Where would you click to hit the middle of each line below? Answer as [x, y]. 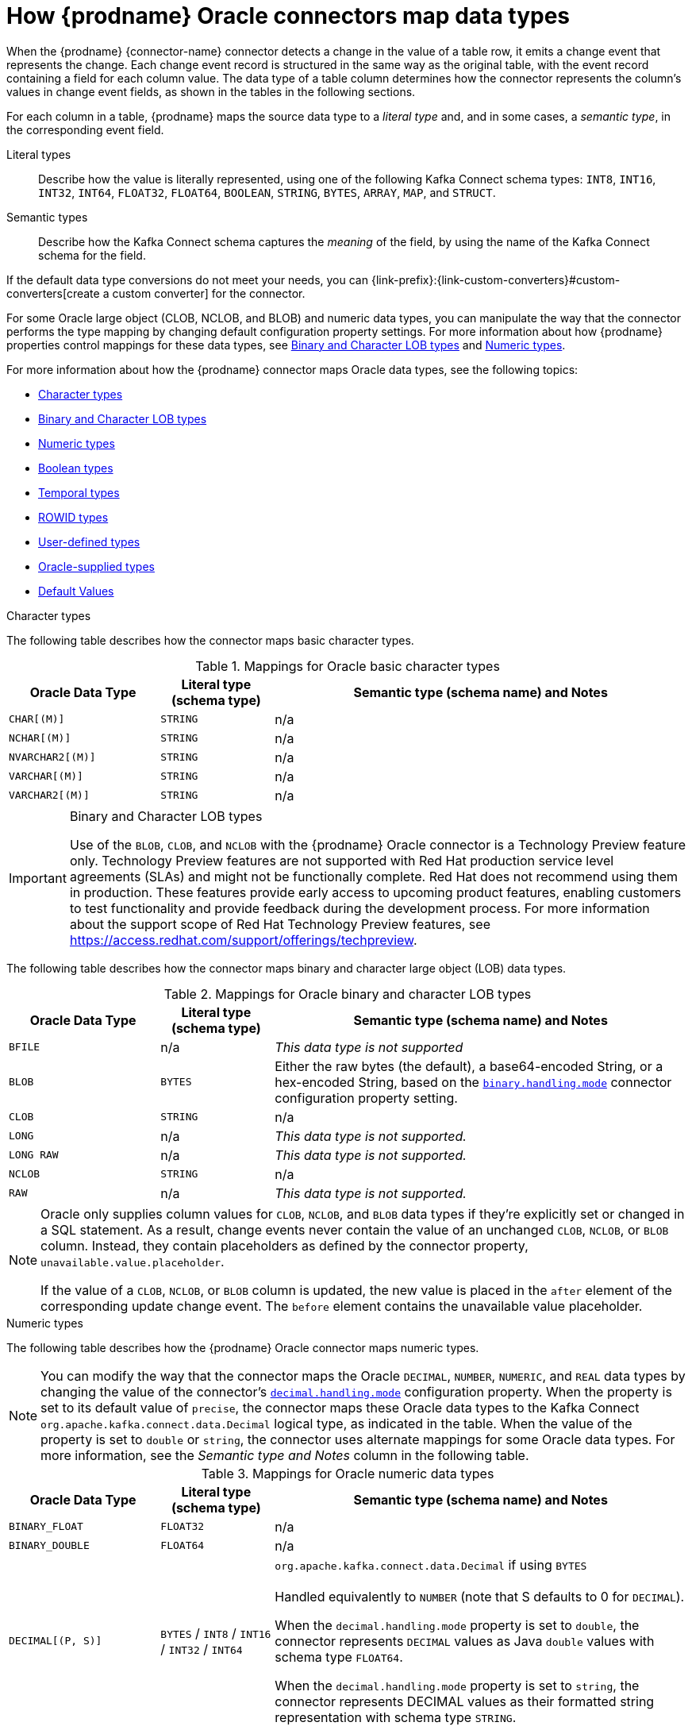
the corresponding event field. [85, 129]
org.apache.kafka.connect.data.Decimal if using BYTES [431, 1564]
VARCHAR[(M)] [46, 776]
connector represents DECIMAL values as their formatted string [465, 1701]
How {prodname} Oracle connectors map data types [288, 16]
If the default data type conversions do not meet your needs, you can [187, 279]
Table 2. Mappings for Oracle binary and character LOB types [348, 994]
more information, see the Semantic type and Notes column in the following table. [285, 1455]
